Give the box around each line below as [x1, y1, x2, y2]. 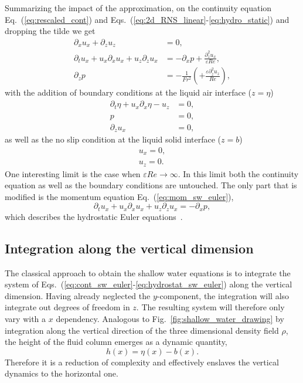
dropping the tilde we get [5, 25, 96, 37]
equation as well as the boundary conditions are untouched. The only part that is [5, 179, 297, 191]
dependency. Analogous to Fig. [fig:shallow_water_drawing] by [56, 313, 284, 324]
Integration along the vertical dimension [5, 239, 254, 257]
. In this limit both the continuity [178, 167, 299, 179]
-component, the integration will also [156, 289, 290, 301]
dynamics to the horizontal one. [5, 367, 118, 379]
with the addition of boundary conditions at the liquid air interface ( [5, 86, 252, 99]
